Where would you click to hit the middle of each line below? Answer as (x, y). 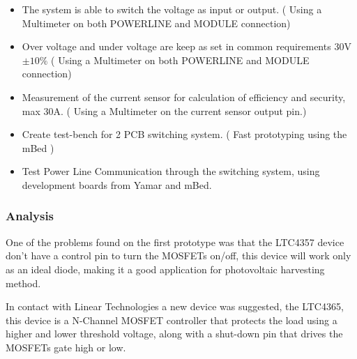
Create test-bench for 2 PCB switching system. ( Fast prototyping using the (184, 134)
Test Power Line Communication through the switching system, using (171, 171)
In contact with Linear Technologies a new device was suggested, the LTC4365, (175, 306)
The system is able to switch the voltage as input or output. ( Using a (172, 9)
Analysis (30, 216)
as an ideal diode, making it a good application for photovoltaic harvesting (165, 269)
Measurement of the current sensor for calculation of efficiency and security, (184, 97)
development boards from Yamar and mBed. (117, 184)
